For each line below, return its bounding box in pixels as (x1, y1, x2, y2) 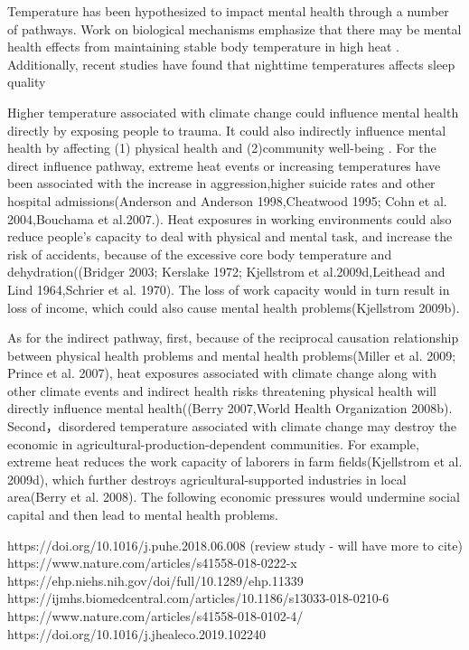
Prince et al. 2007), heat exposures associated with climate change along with (7, 363, 436, 382)
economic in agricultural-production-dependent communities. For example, (7, 434, 419, 453)
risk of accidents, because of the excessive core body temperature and (7, 244, 392, 263)
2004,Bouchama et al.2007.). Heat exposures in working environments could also (7, 209, 452, 228)
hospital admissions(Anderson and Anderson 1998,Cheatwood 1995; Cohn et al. (7, 191, 447, 210)
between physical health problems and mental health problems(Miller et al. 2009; (7, 345, 456, 364)
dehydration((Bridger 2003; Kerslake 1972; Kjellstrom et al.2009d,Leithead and (7, 262, 446, 281)
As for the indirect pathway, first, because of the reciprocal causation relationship (7, 328, 459, 347)
